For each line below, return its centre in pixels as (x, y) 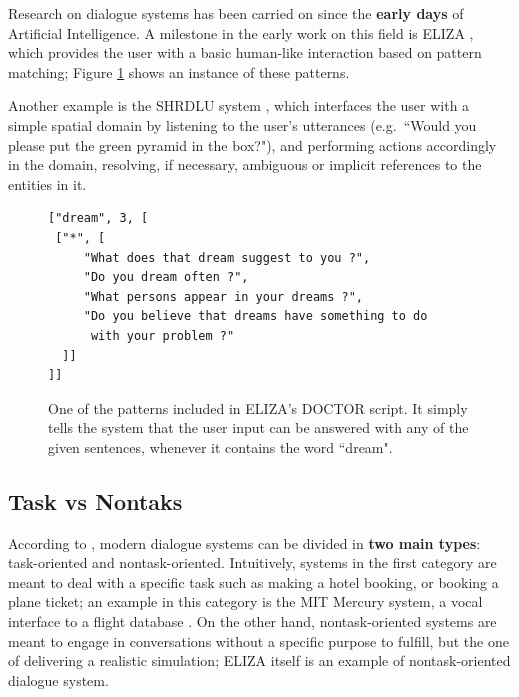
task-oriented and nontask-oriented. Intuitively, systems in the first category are (252, 562)
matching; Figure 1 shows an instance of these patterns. (179, 71)
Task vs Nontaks (95, 500)
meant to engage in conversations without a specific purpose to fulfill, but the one (258, 640)
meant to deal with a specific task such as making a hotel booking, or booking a (253, 581)
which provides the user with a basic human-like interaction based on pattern (245, 52)
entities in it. (47, 183)
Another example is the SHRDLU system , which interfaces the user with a (239, 105)
